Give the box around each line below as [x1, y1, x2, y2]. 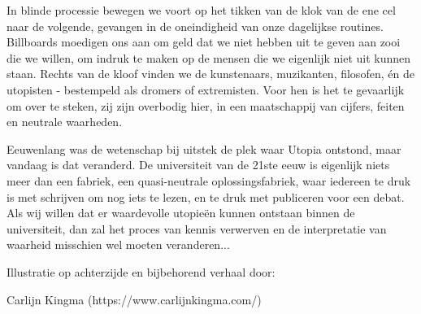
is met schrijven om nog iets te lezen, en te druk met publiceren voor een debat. [7, 188, 405, 205]
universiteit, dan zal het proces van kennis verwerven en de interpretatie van [7, 220, 387, 237]
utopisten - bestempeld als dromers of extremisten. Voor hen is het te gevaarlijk [7, 81, 405, 98]
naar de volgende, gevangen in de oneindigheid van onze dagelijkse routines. [7, 17, 384, 34]
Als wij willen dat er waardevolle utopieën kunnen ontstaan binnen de [7, 204, 355, 221]
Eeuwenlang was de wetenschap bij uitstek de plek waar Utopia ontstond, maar [7, 140, 401, 157]
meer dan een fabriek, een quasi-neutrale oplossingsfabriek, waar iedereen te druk [7, 172, 411, 189]
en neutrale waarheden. [7, 113, 123, 130]
